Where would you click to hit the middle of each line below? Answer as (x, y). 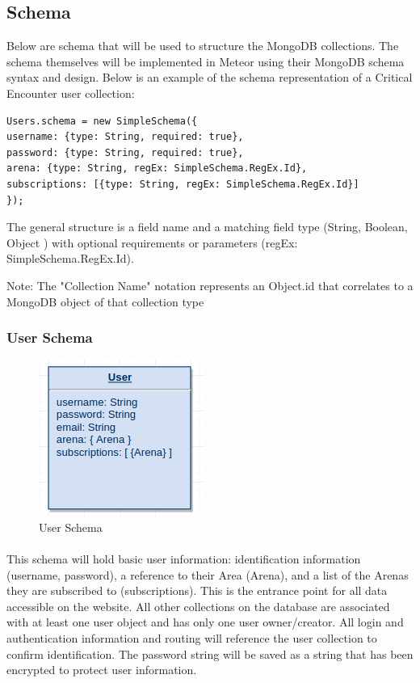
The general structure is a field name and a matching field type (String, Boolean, (207, 227)
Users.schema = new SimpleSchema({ (102, 121)
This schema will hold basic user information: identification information (184, 559)
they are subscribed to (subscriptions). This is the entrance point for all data (197, 590)
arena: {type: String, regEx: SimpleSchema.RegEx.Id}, (157, 169)
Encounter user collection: (71, 93)
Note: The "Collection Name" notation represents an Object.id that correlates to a (210, 285)
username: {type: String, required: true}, (125, 137)
